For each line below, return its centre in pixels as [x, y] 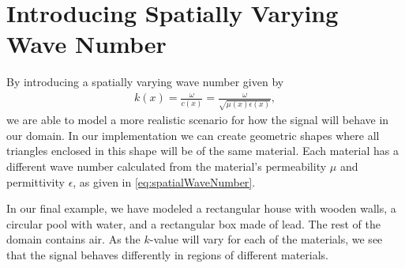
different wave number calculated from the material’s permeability [167, 166]
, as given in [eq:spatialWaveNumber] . [164, 181]
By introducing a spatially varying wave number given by [145, 82]
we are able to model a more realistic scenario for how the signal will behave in [198, 120]
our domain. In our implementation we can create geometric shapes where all [193, 135]
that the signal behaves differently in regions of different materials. [168, 254]
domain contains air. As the [73, 239]
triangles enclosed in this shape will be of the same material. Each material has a [202, 151]
